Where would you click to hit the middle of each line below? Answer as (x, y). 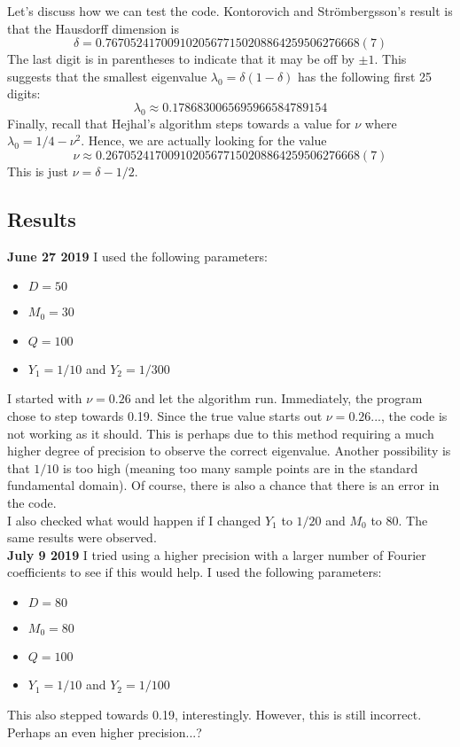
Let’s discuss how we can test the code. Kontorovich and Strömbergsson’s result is (230, 11)
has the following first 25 (365, 76)
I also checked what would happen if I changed (134, 520)
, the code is (414, 415)
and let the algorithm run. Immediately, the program (279, 398)
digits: (24, 93)
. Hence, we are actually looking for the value (204, 140)
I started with (45, 398)
